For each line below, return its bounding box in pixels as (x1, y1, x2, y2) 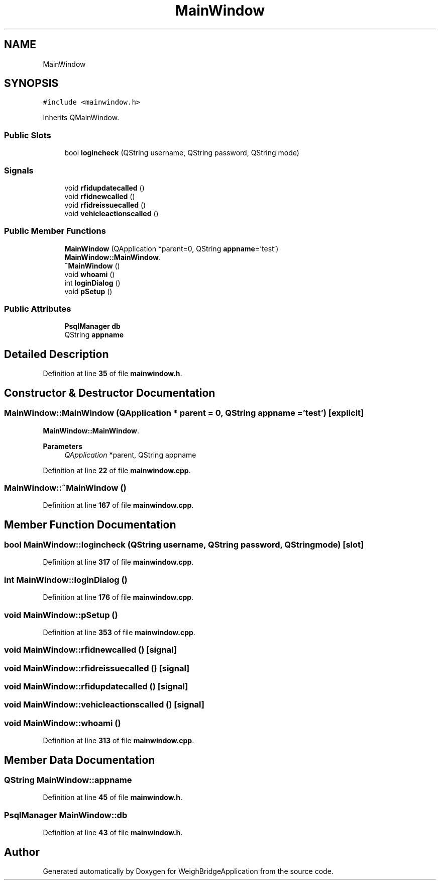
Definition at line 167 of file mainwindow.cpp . (43, 501, 194, 510)
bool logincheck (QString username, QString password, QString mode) (64, 148, 299, 157)
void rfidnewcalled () (64, 192, 135, 201)
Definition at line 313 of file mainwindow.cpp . (43, 736, 194, 745)
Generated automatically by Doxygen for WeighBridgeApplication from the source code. (43, 867, 334, 876)
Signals (4, 165, 34, 175)
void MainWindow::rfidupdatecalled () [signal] (4, 681, 188, 692)
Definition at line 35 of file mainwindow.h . (43, 369, 182, 378)
